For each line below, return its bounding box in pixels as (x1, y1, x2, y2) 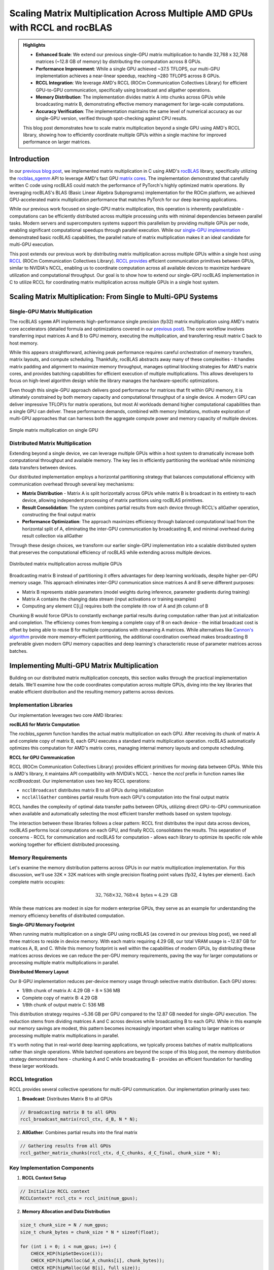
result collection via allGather (22, 533, 83, 539)
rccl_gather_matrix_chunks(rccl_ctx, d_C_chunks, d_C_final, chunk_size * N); (20, 1150, 221, 1156)
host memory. (9, 340, 39, 346)
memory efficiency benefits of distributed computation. (9, 912, 125, 918)
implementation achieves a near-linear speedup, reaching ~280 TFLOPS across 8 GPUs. (36, 73, 221, 79)
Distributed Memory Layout (9, 969, 69, 975)
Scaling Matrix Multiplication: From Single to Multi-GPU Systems (9, 293, 218, 301)
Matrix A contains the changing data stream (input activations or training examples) (22, 596, 196, 602)
